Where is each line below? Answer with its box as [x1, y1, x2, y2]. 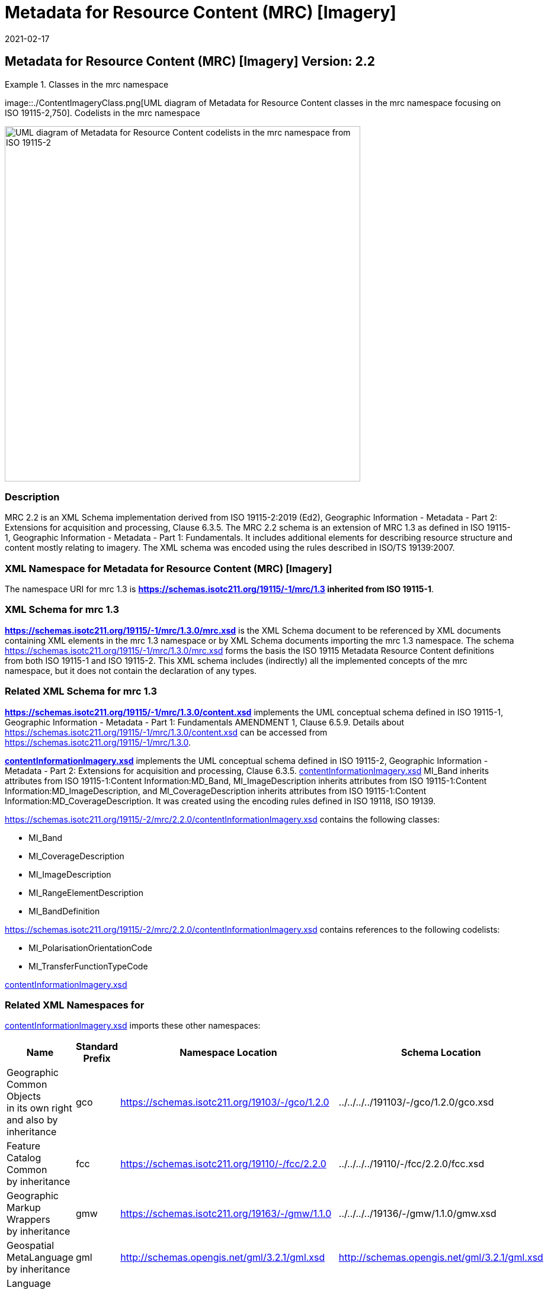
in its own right [7, 1102, 72, 1115]
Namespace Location [180, 1046, 277, 1059]
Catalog [7, 1152, 41, 1164]
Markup [7, 1202, 41, 1214]
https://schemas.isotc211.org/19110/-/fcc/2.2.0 [120, 1158, 326, 1170]
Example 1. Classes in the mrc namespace [5, 79, 169, 89]
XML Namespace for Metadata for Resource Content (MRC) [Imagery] [5, 562, 332, 574]
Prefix [83, 1052, 111, 1065]
